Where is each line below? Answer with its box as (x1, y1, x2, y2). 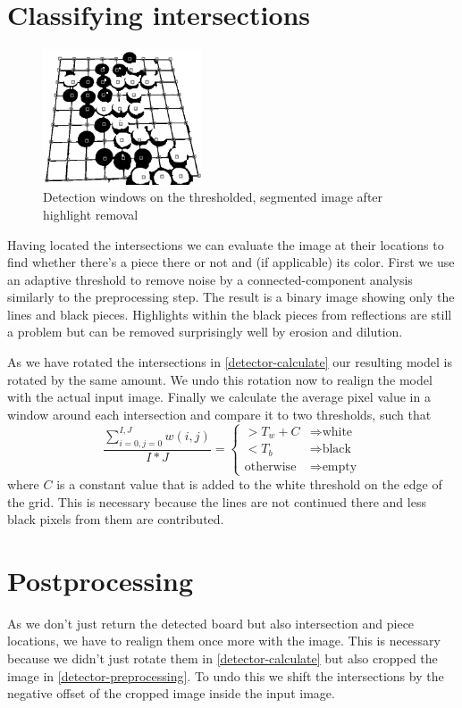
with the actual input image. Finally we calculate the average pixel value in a (7, 387, 431, 406)
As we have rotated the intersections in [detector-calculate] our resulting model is (7, 353, 452, 371)
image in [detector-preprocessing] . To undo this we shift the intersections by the (7, 666, 444, 685)
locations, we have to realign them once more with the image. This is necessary (7, 631, 441, 650)
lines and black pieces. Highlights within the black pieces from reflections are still (7, 304, 452, 323)
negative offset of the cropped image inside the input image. (7, 684, 335, 703)
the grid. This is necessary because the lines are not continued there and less (7, 492, 426, 511)
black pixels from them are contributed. (7, 510, 224, 529)
